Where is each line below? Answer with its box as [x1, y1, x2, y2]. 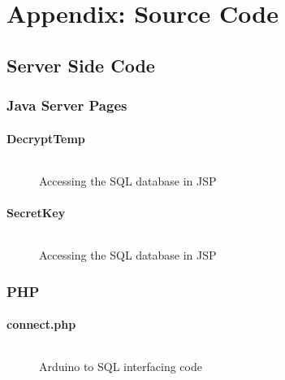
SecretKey [6, 203, 66, 221]
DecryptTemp [6, 129, 85, 146]
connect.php [6, 316, 76, 333]
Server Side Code [6, 52, 155, 77]
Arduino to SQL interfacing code [39, 358, 202, 375]
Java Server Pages [6, 95, 127, 116]
